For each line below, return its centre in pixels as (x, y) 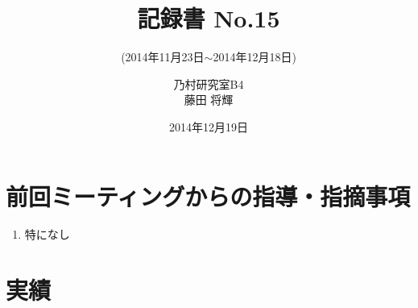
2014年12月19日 (209, 126)
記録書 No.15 (209, 18)
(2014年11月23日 (163, 57)
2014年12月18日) (255, 57)
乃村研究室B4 (209, 83)
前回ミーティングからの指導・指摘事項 (208, 196)
